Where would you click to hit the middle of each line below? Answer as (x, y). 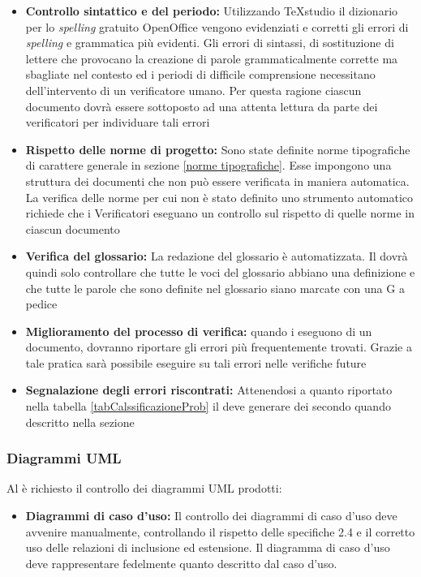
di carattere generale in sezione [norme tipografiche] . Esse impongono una (208, 165)
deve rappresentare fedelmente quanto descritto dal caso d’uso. (181, 563)
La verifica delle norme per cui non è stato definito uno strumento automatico (219, 197)
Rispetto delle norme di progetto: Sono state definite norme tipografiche (218, 149)
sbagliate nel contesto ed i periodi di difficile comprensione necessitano (200, 74)
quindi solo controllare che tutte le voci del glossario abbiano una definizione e (220, 271)
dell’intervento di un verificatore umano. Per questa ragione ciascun (193, 90)
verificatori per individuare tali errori (118, 122)
